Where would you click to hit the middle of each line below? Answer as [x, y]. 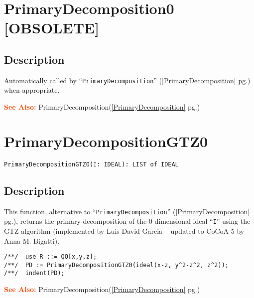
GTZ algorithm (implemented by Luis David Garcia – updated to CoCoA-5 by [124, 230]
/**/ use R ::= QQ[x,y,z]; [51, 257]
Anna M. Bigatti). [32, 240]
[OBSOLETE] [52, 28]
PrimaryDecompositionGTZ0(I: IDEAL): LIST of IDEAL [91, 164]
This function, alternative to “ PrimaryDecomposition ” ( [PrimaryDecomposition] [127, 211]
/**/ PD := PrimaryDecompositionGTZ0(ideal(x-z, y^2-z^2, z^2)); [117, 265]
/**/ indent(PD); [34, 273]
